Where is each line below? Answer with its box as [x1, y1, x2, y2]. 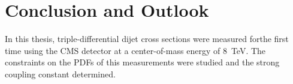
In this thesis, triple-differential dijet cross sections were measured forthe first [5, 32, 289, 45]
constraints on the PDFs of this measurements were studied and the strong [5, 56, 280, 68]
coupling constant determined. [5, 67, 116, 80]
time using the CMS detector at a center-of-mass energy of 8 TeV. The [5, 44, 266, 56]
